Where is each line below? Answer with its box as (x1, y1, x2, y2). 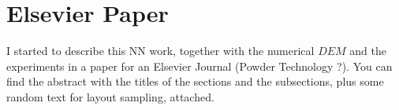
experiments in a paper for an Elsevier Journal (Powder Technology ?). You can (6, 57, 393, 74)
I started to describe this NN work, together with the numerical (6, 42, 315, 59)
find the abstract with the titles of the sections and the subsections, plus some (6, 73, 384, 90)
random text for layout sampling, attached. (6, 88, 214, 104)
